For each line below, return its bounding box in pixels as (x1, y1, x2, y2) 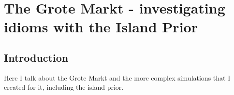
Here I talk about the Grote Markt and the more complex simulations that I (4, 72, 231, 82)
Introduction (4, 50, 69, 65)
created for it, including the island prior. (4, 82, 124, 92)
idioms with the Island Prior (4, 17, 198, 37)
